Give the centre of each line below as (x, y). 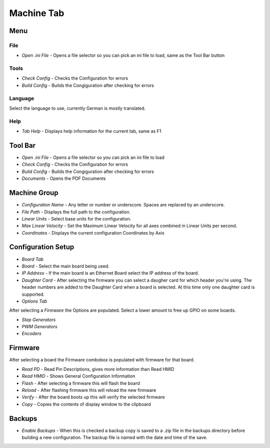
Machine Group (34, 193)
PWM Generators (39, 327)
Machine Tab (37, 13)
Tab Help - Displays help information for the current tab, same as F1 (91, 131)
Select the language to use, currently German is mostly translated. (77, 108)
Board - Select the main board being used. (65, 266)
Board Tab (32, 259)
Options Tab (34, 301)
